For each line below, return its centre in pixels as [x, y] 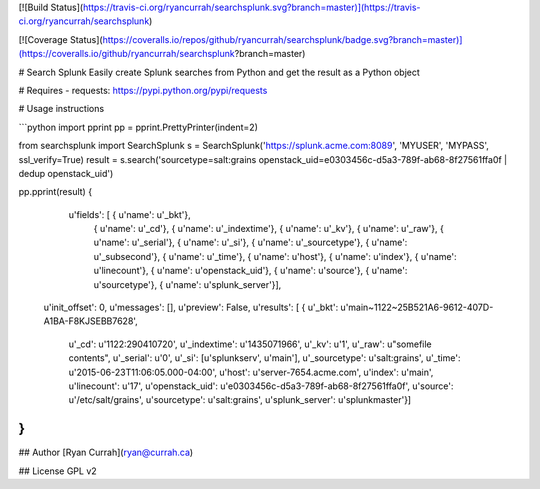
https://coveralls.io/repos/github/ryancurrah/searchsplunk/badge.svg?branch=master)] [282, 39]
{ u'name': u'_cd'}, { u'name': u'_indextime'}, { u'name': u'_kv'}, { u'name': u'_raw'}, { [268, 229]
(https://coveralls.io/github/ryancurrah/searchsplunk [126, 54]
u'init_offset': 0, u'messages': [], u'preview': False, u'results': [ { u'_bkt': [191, 307]
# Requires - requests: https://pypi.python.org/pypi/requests [143, 90]
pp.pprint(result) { [55, 192]
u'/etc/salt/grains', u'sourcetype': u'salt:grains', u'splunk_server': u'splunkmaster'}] [240, 400]
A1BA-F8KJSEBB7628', [91, 321]
